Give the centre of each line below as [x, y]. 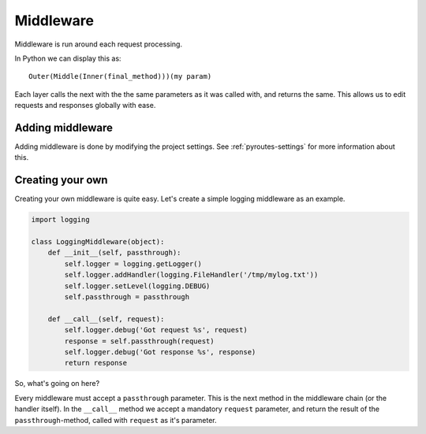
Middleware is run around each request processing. [99, 44]
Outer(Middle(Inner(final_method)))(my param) [120, 76]
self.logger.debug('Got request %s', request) [156, 330]
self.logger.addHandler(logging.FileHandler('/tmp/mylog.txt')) [191, 275]
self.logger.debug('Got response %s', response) [160, 352]
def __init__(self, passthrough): [114, 253]
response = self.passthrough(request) [139, 341]
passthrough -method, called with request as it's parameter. [116, 420]
